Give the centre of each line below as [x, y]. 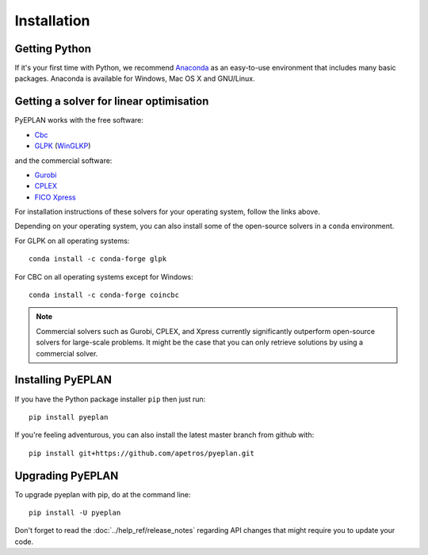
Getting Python [53, 49]
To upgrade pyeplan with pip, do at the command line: [103, 494]
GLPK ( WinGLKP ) [63, 146]
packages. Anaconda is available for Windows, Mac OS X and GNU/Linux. [135, 78]
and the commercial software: [63, 160]
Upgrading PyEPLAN [67, 475]
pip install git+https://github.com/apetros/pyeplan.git [142, 453]
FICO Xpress [55, 197]
